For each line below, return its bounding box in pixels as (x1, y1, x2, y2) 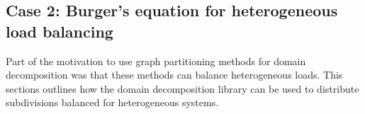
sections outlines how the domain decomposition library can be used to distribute (6, 81, 359, 96)
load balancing (6, 20, 113, 42)
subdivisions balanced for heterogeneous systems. (6, 95, 219, 110)
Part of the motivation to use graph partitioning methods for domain (6, 53, 306, 68)
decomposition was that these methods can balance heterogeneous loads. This (6, 67, 343, 82)
